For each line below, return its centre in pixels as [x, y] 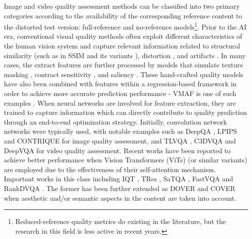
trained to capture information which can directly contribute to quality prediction [126, 112]
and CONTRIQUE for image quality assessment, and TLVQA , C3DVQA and [120, 140]
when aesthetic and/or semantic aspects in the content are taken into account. [120, 198]
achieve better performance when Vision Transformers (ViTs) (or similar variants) [126, 160]
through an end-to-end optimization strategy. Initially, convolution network [116, 121]
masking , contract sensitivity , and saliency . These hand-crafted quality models [124, 74]
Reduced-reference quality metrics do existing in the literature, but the [120, 221]
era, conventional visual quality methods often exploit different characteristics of [123, 36]
